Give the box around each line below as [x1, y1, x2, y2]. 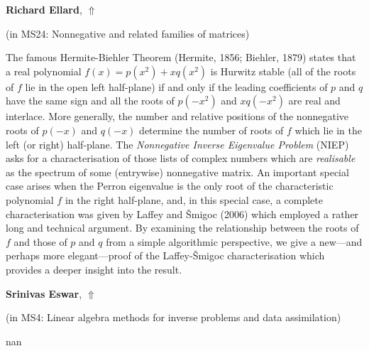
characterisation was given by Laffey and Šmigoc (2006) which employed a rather [6, 206, 359, 221]
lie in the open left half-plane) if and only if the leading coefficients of [25, 79, 328, 94]
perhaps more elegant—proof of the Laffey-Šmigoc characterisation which [6, 248, 325, 263]
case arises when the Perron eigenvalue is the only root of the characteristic [6, 178, 334, 193]
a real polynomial [6, 63, 82, 78]
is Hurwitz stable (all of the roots [210, 63, 356, 78]
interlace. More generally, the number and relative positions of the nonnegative [6, 109, 348, 124]
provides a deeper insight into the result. [6, 261, 182, 276]
